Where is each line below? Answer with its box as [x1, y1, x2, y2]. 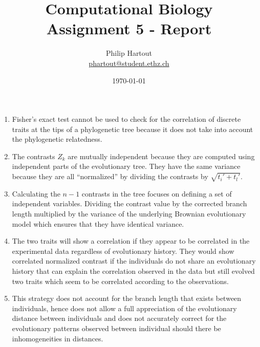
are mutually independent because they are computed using [68, 150, 255, 161]
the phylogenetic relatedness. [12, 134, 102, 144]
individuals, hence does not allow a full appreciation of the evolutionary [12, 302, 237, 313]
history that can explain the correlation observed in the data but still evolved [12, 265, 255, 276]
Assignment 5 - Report [46, 18, 212, 39]
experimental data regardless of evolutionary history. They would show [12, 245, 234, 256]
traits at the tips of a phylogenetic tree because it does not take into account [12, 123, 253, 134]
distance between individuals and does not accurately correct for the [12, 313, 227, 323]
